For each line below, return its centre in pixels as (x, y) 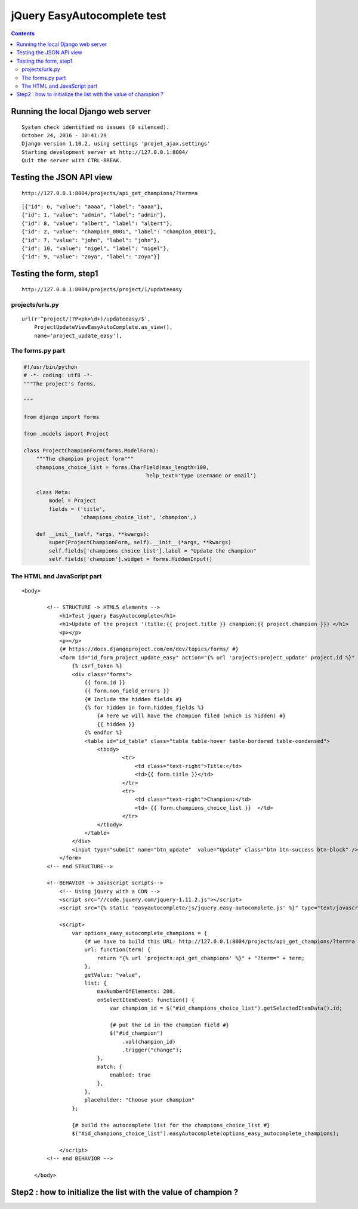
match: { (109, 1066)
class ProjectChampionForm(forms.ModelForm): (91, 450)
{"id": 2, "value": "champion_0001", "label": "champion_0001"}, (119, 232)
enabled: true (130, 1075)
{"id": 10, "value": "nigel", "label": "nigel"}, (96, 249)
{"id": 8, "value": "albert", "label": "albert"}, (97, 223)
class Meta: (54, 492)
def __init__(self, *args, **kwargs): (93, 534)
